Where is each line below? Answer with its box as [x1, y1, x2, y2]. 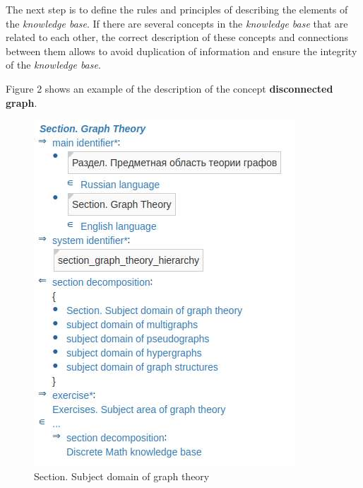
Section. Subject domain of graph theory [34, 468, 210, 483]
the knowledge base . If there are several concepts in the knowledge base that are [6, 16, 348, 30]
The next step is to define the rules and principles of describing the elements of [6, 2, 348, 16]
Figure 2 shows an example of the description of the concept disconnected [6, 81, 333, 95]
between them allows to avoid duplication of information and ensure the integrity [6, 43, 357, 58]
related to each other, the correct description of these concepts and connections [6, 30, 349, 45]
